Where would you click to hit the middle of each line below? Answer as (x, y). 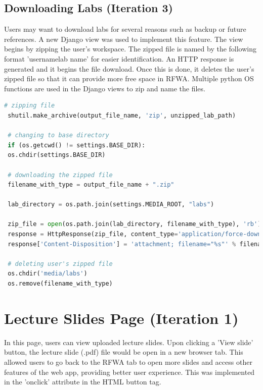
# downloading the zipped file (60, 175)
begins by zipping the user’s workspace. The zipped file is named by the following (130, 49)
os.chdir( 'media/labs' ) (48, 274)
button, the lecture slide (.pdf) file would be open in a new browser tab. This (124, 352)
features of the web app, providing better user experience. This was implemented (129, 372)
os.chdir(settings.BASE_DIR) (57, 155)
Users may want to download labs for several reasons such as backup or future (125, 29)
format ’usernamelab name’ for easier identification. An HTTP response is (119, 58)
